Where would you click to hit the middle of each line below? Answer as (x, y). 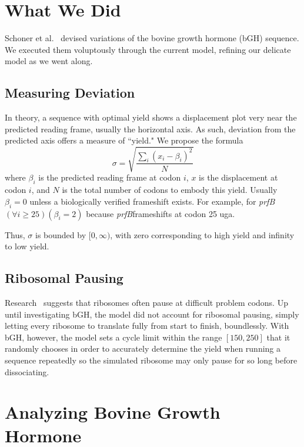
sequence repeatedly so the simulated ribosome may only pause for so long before (151, 360)
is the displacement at (238, 177)
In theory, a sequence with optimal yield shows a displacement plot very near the (151, 117)
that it (278, 337)
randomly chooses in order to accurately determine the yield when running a (143, 348)
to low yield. (27, 246)
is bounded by (61, 234)
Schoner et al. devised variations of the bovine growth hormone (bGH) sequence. (152, 38)
